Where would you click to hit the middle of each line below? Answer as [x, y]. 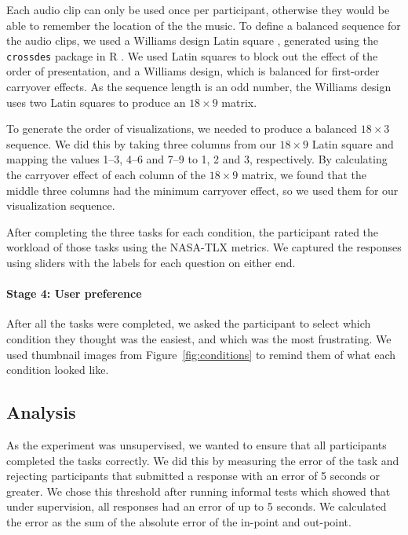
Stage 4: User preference [74, 293]
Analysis [41, 412]
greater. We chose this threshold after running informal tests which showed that [199, 491]
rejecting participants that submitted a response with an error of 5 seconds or [193, 476]
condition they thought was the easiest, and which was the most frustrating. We [199, 338]
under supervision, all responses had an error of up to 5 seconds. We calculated [197, 506]
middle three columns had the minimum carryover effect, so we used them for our [202, 190]
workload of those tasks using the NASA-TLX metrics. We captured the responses [204, 247]
